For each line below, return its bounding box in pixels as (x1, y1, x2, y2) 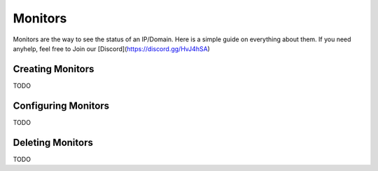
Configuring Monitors (13, 100, 110, 111)
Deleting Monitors (13, 137, 94, 149)
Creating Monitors (13, 63, 94, 75)
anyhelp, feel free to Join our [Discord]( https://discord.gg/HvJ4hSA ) (13, 44, 210, 53)
